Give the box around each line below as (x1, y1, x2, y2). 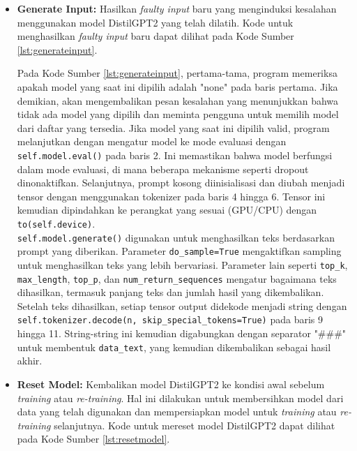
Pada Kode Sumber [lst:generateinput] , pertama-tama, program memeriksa (17, 66, 337, 80)
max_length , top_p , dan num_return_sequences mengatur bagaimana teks (17, 271, 337, 286)
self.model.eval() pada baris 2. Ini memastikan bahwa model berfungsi (17, 147, 333, 162)
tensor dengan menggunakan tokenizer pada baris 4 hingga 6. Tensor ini (17, 188, 326, 203)
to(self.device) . (17, 216, 96, 230)
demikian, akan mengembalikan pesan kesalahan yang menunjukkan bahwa (17, 93, 339, 108)
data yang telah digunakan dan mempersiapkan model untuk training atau (17, 404, 337, 419)
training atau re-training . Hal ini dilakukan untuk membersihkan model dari (17, 390, 344, 405)
